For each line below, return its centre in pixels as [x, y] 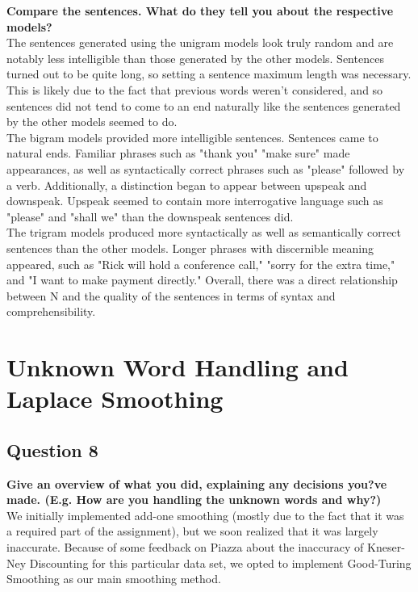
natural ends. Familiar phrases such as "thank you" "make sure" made [178, 153]
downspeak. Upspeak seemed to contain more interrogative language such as [195, 201]
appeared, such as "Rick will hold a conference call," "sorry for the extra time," [201, 264]
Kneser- [386, 547]
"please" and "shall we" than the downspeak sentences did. [150, 216]
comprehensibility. [51, 311]
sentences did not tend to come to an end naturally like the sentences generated [204, 105]
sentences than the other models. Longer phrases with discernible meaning [190, 248]
